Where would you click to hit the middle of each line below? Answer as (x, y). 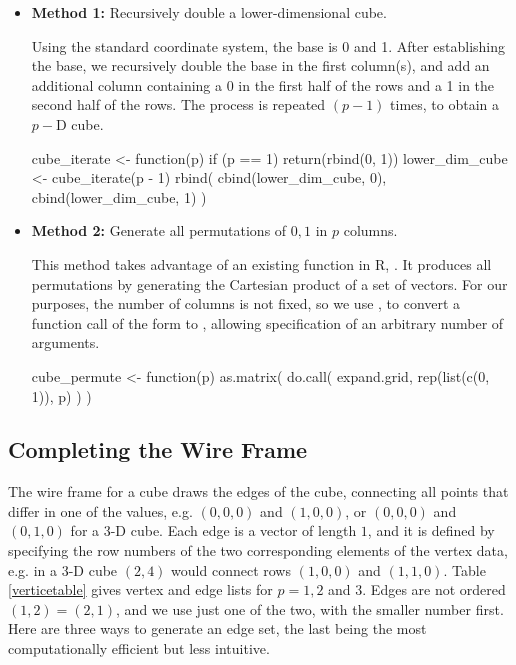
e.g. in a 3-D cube (63, 569)
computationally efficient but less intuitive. (139, 648)
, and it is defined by (431, 530)
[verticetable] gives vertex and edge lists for (140, 589)
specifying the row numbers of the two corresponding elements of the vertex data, (258, 550)
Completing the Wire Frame (158, 449)
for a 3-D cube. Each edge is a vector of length (213, 530)
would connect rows (231, 569)
